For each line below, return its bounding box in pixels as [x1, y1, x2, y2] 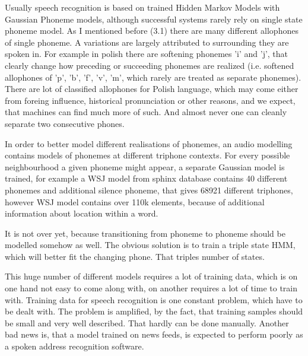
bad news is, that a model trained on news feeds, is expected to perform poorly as [5, 328, 303, 341]
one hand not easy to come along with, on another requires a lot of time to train [5, 282, 298, 294]
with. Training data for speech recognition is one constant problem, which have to [5, 293, 303, 306]
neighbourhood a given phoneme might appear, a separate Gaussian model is [5, 160, 285, 173]
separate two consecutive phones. [5, 117, 125, 129]
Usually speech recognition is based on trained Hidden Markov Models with [5, 1, 280, 13]
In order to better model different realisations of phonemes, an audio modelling [5, 137, 293, 150]
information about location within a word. [5, 207, 158, 220]
